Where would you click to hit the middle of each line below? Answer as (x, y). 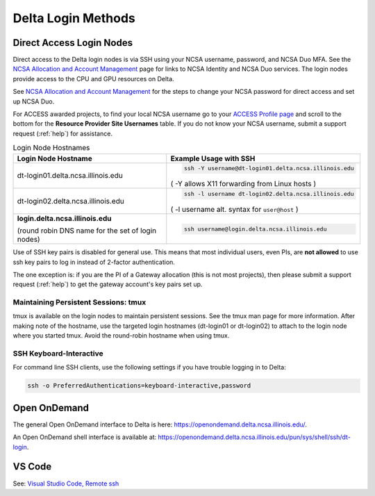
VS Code (32, 466)
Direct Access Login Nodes (73, 43)
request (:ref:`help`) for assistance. (62, 133)
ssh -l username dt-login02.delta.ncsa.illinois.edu (269, 194)
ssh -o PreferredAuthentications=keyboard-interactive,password (139, 386)
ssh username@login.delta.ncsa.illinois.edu (256, 229)
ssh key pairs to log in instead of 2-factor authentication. (94, 262)
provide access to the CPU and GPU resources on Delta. (93, 78)
